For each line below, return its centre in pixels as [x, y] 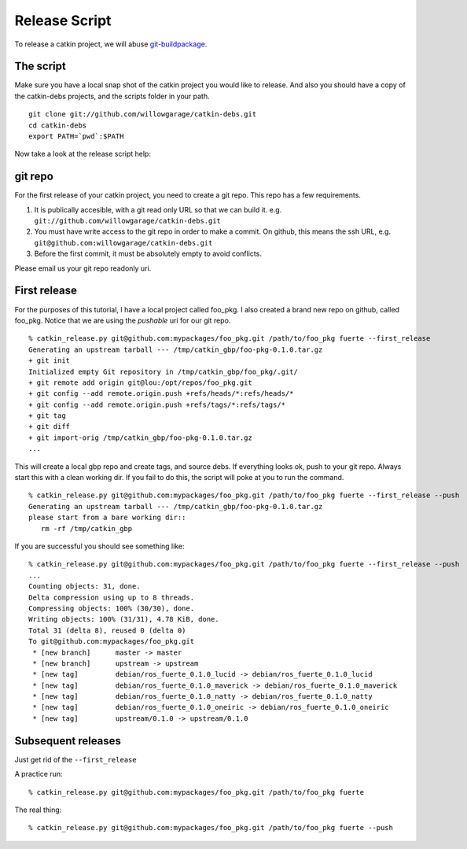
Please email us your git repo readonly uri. [83, 268]
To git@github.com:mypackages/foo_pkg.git [112, 642]
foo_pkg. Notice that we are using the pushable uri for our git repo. [123, 320]
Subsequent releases [68, 741]
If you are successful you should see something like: [99, 546]
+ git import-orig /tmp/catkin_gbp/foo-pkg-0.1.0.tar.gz [141, 437]
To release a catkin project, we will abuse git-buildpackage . [111, 44]
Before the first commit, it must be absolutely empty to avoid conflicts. [148, 254]
